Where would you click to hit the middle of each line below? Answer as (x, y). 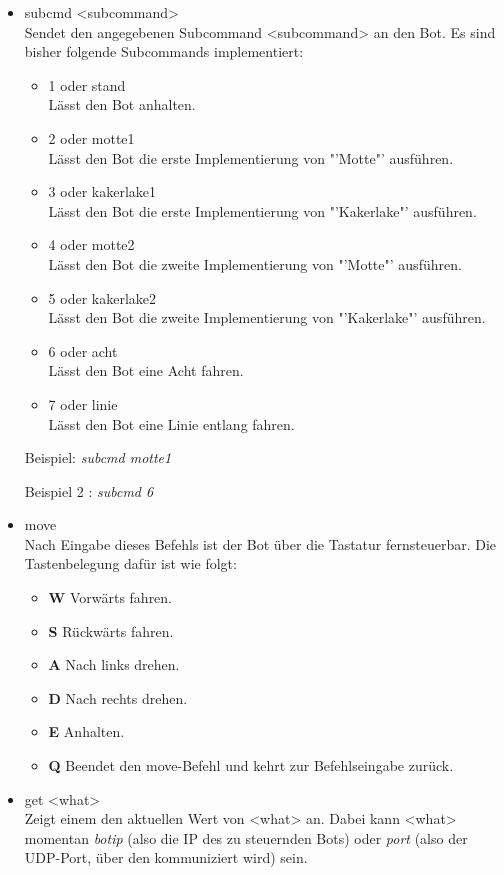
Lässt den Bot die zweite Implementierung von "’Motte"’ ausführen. (255, 263)
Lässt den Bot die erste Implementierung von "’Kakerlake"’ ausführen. (262, 210)
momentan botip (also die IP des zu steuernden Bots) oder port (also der (246, 837)
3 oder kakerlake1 (102, 191)
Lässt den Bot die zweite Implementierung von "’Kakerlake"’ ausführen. (267, 317)
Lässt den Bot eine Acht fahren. (146, 370)
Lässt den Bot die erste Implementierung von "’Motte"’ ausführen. (251, 157)
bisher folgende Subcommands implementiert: (164, 51)
